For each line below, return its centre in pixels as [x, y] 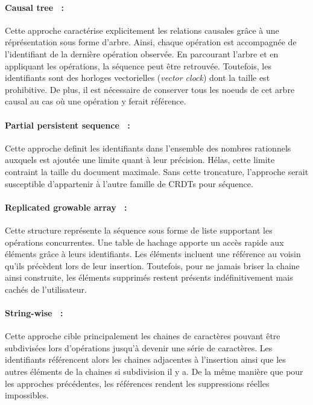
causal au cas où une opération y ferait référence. [96, 101]
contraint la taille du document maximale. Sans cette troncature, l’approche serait [157, 171]
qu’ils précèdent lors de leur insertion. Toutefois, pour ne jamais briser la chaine [152, 265]
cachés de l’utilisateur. [46, 289]
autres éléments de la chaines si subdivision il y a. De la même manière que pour [154, 372]
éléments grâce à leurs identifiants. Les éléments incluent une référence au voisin [153, 254]
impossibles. [27, 395]
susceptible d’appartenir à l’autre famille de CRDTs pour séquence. [129, 183]
